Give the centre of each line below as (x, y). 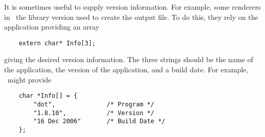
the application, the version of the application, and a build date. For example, (126, 70)
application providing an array (52, 27)
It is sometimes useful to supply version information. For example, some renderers (132, 7)
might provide (29, 79)
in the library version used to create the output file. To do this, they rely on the (131, 17)
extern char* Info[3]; (57, 43)
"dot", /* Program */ (94, 104)
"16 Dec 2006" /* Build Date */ (99, 121)
